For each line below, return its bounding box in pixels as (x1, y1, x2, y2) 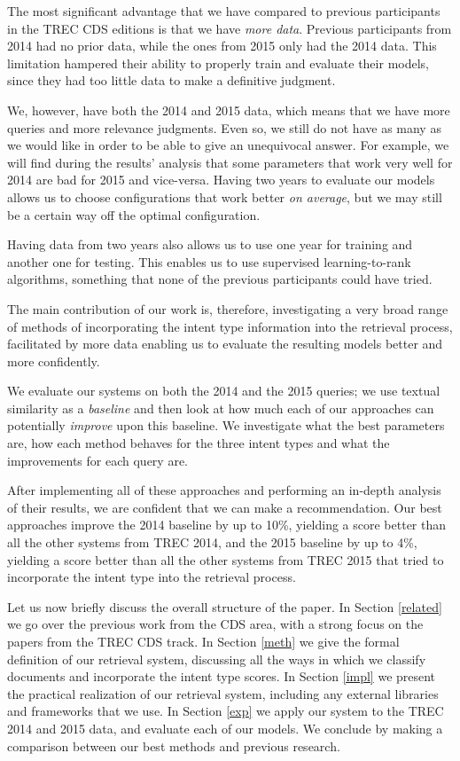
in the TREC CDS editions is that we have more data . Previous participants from (7, 19, 452, 37)
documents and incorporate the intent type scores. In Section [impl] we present (7, 667, 436, 686)
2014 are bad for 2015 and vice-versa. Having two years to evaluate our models (7, 170, 435, 189)
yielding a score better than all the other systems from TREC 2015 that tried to (7, 550, 444, 569)
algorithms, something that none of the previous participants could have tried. (7, 270, 433, 288)
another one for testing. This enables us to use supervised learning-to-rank (7, 252, 411, 271)
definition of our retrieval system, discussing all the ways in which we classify (7, 649, 426, 668)
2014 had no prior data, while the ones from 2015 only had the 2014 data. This (7, 36, 437, 55)
